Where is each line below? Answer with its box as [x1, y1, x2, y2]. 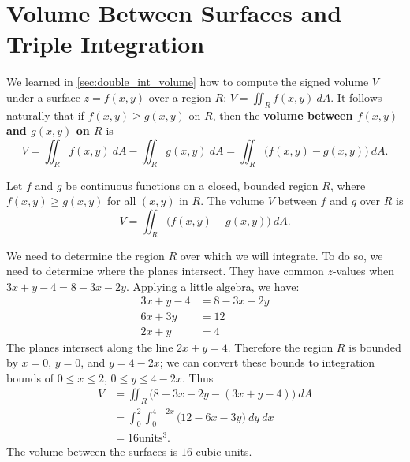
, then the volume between [212, 106, 353, 123]
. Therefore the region [227, 338, 334, 355]
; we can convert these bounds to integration [159, 354, 375, 371]
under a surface [6, 88, 80, 105]
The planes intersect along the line [6, 338, 173, 355]
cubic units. [196, 443, 252, 460]
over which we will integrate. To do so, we [180, 247, 383, 263]
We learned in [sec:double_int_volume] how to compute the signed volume [6, 73, 369, 90]
